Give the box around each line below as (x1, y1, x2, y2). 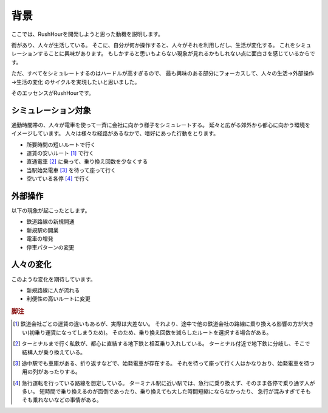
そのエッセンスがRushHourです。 (11, 89, 94, 97)
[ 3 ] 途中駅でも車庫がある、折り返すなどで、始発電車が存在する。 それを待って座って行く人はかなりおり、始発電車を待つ (13, 359, 315, 367)
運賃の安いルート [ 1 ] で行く (26, 149, 94, 156)
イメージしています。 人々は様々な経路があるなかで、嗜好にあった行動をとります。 (11, 130, 219, 137)
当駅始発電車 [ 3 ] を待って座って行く (26, 166, 117, 173)
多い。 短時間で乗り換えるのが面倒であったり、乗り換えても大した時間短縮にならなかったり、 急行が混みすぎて (22, 388, 301, 395)
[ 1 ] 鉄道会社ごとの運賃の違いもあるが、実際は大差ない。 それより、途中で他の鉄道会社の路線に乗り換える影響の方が (13, 320, 304, 328)
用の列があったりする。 (22, 368, 81, 375)
